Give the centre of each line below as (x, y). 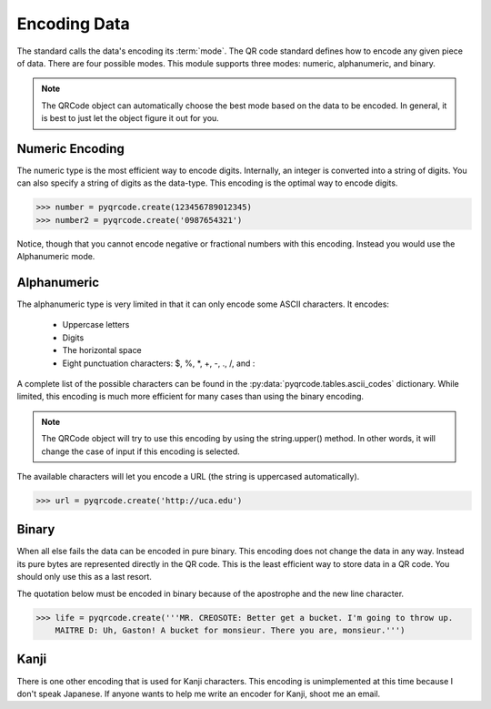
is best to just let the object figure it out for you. (130, 118)
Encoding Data (74, 24)
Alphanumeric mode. (56, 257)
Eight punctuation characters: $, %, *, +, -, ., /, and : (159, 363)
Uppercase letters (96, 325)
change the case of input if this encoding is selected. (140, 451)
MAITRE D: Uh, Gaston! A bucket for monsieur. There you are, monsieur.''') (230, 630)
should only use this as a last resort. (84, 577)
